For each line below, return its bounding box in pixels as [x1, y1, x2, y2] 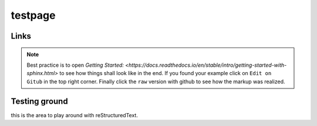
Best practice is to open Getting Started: [26, 62, 124, 69]
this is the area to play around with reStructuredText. [11, 111, 138, 118]
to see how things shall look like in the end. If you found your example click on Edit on [59, 70, 272, 77]
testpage [11, 9, 56, 22]
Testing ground [11, 96, 68, 106]
